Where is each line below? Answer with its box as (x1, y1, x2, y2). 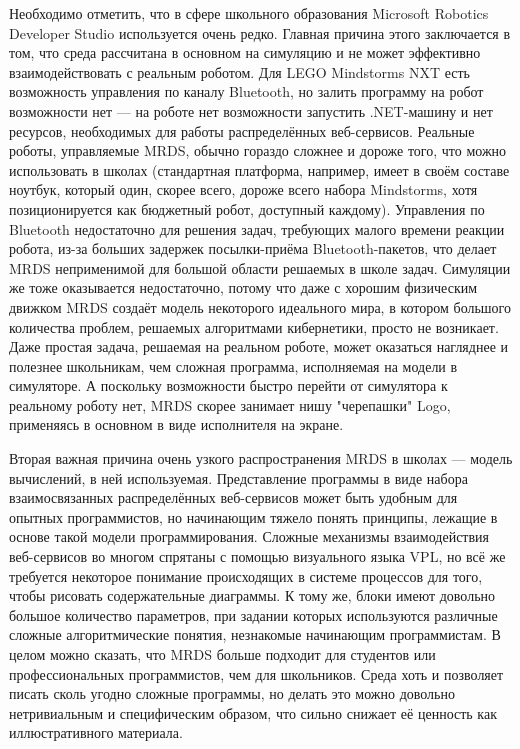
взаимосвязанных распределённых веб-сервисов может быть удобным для (9, 487, 458, 508)
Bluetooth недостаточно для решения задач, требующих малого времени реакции (9, 218, 505, 239)
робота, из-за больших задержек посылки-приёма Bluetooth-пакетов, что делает (9, 238, 497, 259)
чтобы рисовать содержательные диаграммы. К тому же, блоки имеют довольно (9, 585, 496, 606)
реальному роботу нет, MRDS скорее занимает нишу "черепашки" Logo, (9, 394, 451, 415)
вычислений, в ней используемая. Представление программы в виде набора (9, 467, 468, 488)
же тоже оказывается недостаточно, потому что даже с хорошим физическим (9, 277, 478, 298)
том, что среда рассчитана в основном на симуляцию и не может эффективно (9, 42, 481, 63)
